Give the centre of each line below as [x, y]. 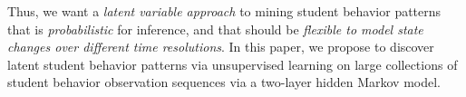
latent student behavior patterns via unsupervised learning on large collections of [233, 64]
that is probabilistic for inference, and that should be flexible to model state [215, 29]
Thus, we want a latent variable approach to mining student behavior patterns [224, 11]
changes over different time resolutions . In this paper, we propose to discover [221, 47]
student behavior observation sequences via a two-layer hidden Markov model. [224, 82]
